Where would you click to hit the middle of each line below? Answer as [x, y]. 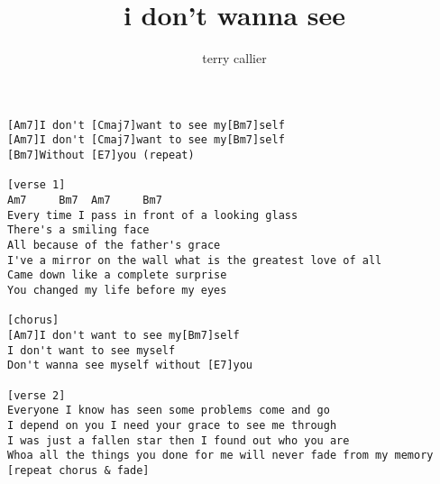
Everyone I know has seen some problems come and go [169, 411]
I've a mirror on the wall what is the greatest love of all [195, 260]
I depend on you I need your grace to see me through [172, 425]
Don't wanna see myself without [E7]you [130, 365]
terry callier [234, 58]
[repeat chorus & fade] [78, 470]
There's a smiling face [78, 230]
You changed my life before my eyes [117, 290]
